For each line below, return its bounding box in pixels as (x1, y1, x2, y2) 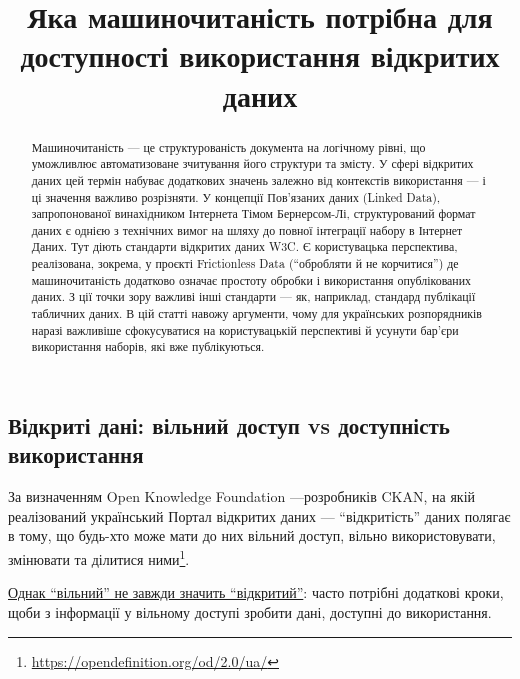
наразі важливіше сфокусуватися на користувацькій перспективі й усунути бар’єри (31, 321, 459, 338)
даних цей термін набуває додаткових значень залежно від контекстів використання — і (31, 171, 486, 188)
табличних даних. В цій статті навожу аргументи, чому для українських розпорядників (31, 305, 482, 322)
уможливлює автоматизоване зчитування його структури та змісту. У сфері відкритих (31, 155, 474, 172)
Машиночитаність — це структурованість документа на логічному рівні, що (31, 138, 426, 155)
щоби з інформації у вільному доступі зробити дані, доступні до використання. (8, 601, 492, 622)
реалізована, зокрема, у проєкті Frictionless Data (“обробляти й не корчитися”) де (31, 255, 459, 272)
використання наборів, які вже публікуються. (31, 338, 265, 355)
